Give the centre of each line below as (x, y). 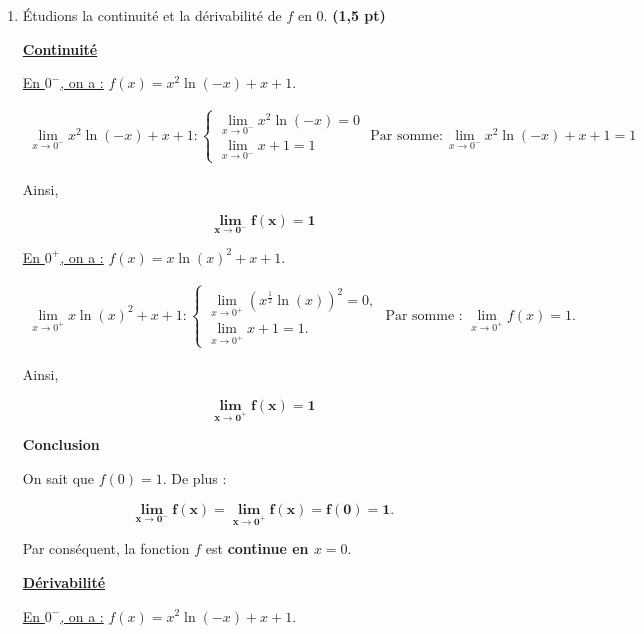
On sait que (58, 477)
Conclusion (61, 444)
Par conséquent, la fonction (106, 548)
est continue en (257, 548)
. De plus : (194, 477)
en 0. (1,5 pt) (341, 15)
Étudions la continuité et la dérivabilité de (152, 15)
